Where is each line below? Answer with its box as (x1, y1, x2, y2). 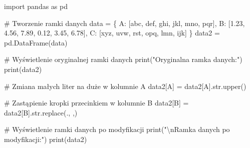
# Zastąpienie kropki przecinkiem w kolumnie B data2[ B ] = (4, 97, 189, 108)
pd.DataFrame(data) (4, 37, 68, 47)
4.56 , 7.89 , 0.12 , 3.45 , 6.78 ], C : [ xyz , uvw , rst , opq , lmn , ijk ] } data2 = (4, 27, 220, 38)
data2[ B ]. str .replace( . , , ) (4, 107, 78, 117)
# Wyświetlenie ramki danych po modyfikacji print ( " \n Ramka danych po (4, 124, 230, 134)
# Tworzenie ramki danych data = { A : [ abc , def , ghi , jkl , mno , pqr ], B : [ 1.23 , (4, 17, 245, 28)
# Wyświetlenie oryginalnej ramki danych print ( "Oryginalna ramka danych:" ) (4, 54, 242, 64)
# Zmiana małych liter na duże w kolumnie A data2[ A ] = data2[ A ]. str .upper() (4, 80, 246, 91)
